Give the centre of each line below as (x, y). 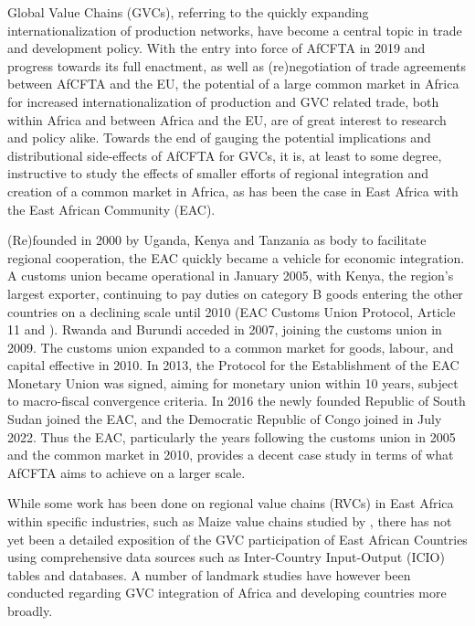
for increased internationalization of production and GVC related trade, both (223, 101)
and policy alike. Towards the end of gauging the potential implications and (219, 138)
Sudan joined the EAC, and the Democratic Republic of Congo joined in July (225, 419)
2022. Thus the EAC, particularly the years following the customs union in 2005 (232, 436)
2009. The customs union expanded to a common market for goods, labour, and (231, 347)
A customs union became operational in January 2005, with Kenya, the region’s (231, 276)
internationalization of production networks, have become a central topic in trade (235, 30)
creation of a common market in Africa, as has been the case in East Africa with (233, 191)
